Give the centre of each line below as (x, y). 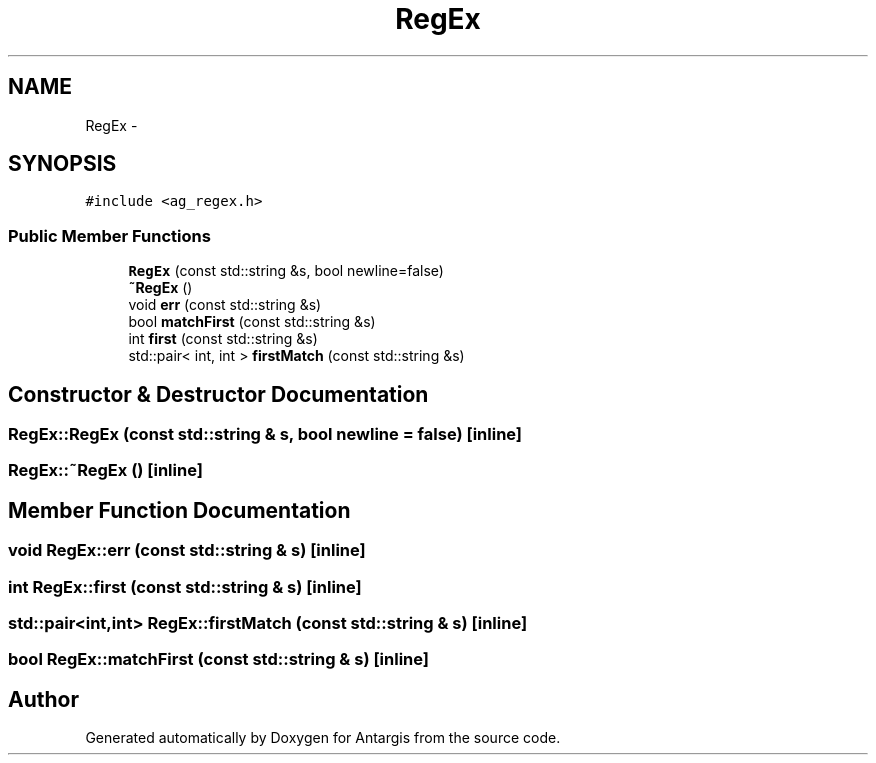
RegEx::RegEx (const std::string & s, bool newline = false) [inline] (265, 434)
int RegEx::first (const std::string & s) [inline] (185, 586)
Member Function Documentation (179, 510)
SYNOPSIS (62, 164)
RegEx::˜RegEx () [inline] (105, 470)
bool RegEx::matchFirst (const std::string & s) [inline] (218, 659)
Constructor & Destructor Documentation (218, 394)
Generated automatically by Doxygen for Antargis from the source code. (323, 738)
